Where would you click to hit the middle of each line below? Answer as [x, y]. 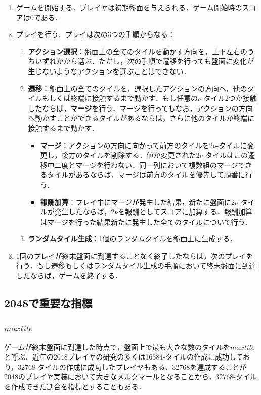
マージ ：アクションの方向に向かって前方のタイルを [125, 145]
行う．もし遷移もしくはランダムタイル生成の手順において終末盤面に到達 [136, 265]
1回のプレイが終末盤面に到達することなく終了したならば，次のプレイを [135, 255]
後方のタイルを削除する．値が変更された [129, 155]
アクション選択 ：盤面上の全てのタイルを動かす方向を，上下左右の [138, 51]
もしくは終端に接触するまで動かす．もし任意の [120, 98]
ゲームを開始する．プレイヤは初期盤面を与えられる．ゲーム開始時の [129, 7]
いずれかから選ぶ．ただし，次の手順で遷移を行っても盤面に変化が [144, 61]
